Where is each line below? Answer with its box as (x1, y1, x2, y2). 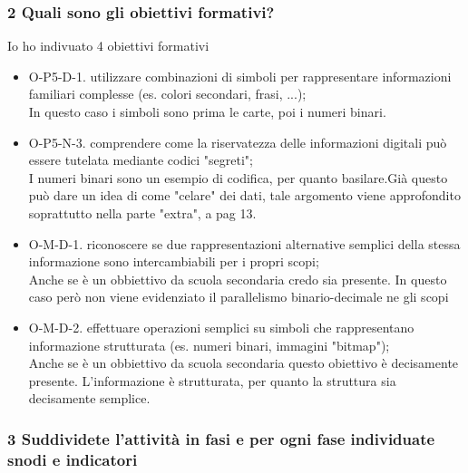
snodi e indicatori (7, 448, 138, 470)
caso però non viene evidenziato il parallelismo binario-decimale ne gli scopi (28, 287, 449, 306)
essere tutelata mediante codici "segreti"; (28, 150, 253, 169)
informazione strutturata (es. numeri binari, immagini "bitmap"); (28, 335, 390, 354)
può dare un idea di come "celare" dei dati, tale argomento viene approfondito (28, 186, 461, 205)
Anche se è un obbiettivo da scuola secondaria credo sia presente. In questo (28, 269, 447, 288)
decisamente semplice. (28, 389, 151, 408)
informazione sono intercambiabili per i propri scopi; (28, 252, 319, 271)
